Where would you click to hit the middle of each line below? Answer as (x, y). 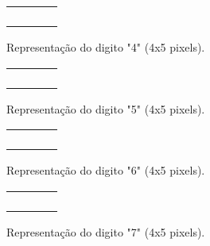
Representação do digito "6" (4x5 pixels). (106, 170)
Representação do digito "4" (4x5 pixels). (106, 47)
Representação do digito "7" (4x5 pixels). (106, 231)
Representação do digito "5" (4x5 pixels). (106, 108)
